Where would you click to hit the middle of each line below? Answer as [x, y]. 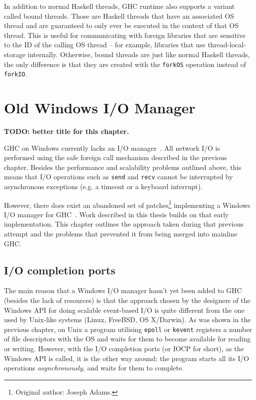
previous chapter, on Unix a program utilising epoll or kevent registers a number [128, 329]
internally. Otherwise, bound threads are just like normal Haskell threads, [139, 54]
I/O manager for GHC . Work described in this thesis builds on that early [116, 214]
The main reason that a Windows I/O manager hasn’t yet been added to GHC [123, 290]
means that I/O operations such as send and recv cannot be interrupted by [118, 177]
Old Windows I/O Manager [100, 108]
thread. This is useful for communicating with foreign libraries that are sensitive [125, 35]
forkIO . [16, 74]
